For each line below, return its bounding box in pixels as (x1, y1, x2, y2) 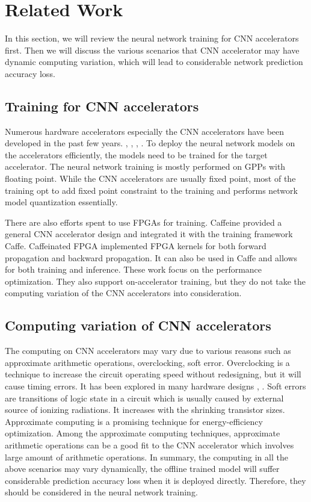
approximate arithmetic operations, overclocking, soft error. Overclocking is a (5, 356, 290, 368)
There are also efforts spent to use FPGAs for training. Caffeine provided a (5, 215, 282, 228)
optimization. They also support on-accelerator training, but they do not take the (5, 274, 306, 287)
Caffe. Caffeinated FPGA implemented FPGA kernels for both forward (5, 240, 266, 252)
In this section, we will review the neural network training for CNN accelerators (5, 32, 299, 45)
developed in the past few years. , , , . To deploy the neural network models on (5, 137, 295, 149)
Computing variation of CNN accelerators (5, 316, 271, 335)
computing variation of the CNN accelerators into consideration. (5, 287, 242, 299)
